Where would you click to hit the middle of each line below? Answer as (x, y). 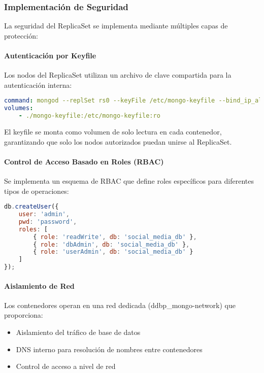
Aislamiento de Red (39, 285)
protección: (21, 35)
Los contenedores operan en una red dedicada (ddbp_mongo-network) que (120, 305)
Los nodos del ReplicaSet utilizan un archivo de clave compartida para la (118, 75)
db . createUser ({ (31, 207)
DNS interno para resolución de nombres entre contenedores (109, 349)
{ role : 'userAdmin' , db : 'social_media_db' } (113, 252)
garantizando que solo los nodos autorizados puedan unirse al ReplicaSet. (118, 141)
